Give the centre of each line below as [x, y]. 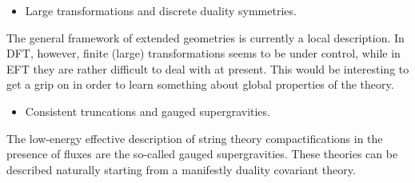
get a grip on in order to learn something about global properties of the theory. [200, 84]
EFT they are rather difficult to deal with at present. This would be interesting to [208, 68]
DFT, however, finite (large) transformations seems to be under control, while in [204, 53]
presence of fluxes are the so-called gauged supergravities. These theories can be [202, 154]
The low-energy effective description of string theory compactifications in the [195, 138]
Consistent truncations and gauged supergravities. [148, 111]
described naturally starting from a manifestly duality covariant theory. [181, 169]
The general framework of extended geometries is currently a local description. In [206, 37]
